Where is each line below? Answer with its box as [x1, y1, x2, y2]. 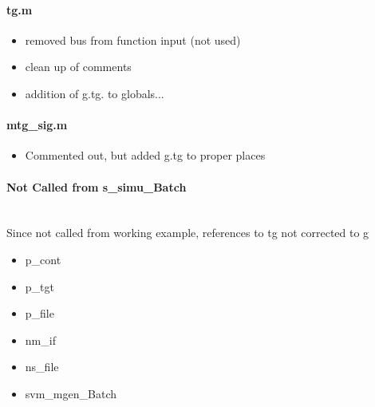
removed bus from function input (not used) [25, 31, 241, 48]
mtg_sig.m [6, 117, 68, 133]
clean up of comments [25, 58, 132, 75]
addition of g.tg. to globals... [25, 85, 164, 101]
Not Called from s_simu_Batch [6, 178, 187, 195]
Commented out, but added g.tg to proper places [25, 147, 266, 164]
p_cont [25, 251, 61, 267]
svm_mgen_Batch [25, 385, 116, 401]
